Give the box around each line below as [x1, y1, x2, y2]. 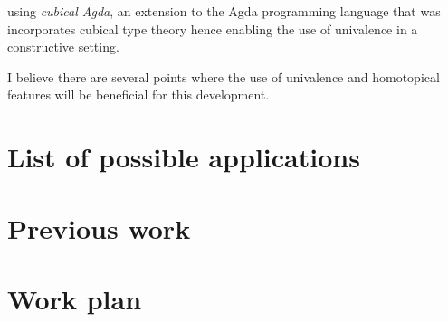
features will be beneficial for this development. [7, 85, 270, 104]
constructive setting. [7, 37, 119, 56]
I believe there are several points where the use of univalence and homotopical [7, 67, 440, 86]
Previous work [7, 209, 191, 246]
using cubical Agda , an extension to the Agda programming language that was [7, 2, 441, 20]
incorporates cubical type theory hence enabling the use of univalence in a [7, 19, 418, 38]
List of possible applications [7, 138, 360, 175]
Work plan [7, 279, 142, 317]
